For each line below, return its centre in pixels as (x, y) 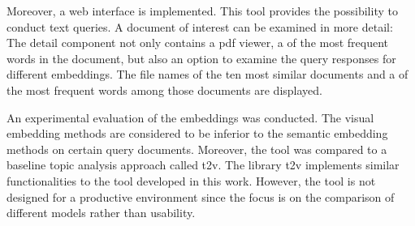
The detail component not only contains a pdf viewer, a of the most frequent (198, 43)
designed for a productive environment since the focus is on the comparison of (201, 196)
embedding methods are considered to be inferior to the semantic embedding (197, 133)
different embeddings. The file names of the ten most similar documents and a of (207, 74)
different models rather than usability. (101, 213)
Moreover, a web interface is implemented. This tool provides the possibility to (202, 11)
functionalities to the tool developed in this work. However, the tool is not (191, 180)
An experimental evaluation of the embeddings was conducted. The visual (190, 117)
